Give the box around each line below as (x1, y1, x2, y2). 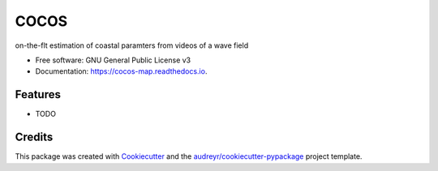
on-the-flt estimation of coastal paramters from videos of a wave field (15, 41, 249, 50)
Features (15, 88, 61, 101)
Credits (15, 130, 54, 144)
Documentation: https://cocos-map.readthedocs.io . (35, 66, 208, 76)
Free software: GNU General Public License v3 (35, 55, 191, 65)
